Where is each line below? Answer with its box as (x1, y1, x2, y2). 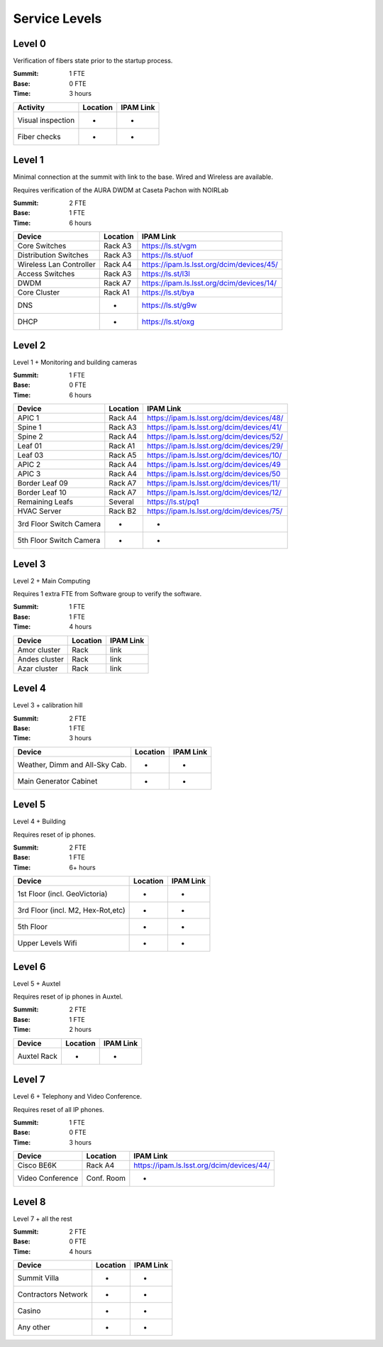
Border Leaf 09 (17, 478, 69, 488)
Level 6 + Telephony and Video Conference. (13, 1092, 142, 1101)
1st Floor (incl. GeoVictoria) (17, 889, 108, 899)
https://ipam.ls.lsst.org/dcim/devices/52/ (146, 431, 283, 441)
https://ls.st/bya (142, 287, 195, 297)
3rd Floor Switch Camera (17, 519, 101, 529)
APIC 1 (17, 413, 39, 423)
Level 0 (13, 38, 46, 50)
